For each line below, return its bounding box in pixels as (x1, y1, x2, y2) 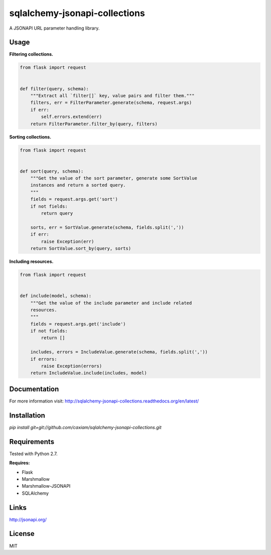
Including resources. (9, 258, 54, 264)
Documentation (9, 384, 59, 393)
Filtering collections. (9, 51, 54, 57)
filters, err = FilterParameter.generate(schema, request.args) (30, 100, 192, 105)
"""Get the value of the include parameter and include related (30, 300, 192, 306)
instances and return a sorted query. (30, 182, 126, 188)
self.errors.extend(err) (41, 114, 102, 120)
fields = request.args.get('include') (30, 321, 126, 327)
